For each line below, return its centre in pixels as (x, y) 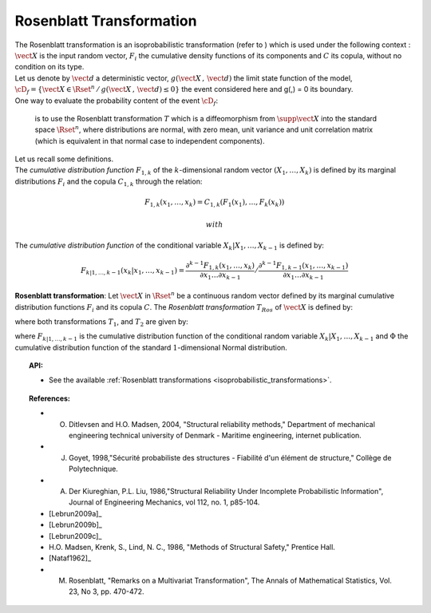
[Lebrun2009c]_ (75, 536)
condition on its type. (49, 67)
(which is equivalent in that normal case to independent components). (150, 140)
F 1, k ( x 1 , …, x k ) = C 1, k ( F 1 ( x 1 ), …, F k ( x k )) (214, 203)
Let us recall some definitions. (64, 159)
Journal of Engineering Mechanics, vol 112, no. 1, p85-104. (164, 502)
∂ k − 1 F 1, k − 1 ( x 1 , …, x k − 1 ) (303, 265)
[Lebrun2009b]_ (76, 525)
